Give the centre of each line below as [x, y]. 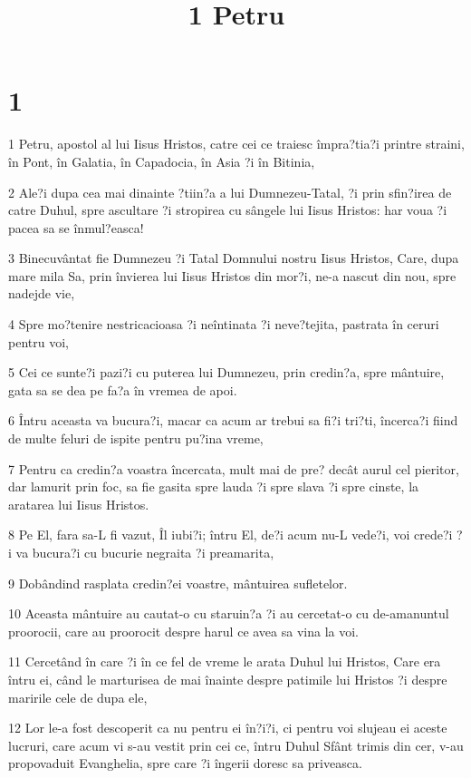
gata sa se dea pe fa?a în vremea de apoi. [123, 389]
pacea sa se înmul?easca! [76, 227]
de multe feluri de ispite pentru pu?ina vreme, [136, 438]
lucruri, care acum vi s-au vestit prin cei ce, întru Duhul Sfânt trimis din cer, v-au [236, 745]
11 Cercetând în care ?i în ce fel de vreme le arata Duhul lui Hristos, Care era [225, 661]
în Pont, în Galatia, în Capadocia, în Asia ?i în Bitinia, [162, 161]
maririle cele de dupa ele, [78, 697]
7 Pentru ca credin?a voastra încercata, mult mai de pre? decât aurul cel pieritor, [234, 468]
